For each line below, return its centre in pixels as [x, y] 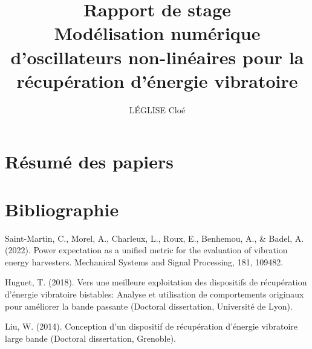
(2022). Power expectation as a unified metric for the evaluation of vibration [146, 250]
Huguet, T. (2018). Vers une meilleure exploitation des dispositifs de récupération [156, 282]
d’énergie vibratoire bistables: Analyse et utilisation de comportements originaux [154, 294]
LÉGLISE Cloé [157, 109]
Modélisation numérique [157, 33]
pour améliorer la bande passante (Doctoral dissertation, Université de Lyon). [149, 306]
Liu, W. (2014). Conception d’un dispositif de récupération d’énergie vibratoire [151, 326]
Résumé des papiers [89, 161]
